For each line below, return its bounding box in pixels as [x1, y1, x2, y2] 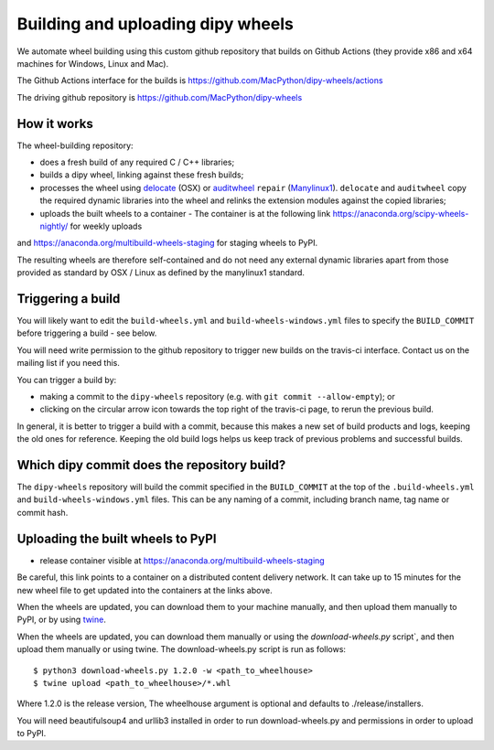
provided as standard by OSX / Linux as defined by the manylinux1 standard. [16, 267, 306, 278]
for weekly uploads [70, 220, 143, 231]
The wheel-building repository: [16, 140, 134, 151]
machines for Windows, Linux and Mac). [16, 58, 169, 69]
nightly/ [39, 220, 69, 231]
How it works [16, 115, 93, 132]
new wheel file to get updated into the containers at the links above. [16, 584, 274, 595]
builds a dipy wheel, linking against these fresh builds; [39, 169, 244, 180]
